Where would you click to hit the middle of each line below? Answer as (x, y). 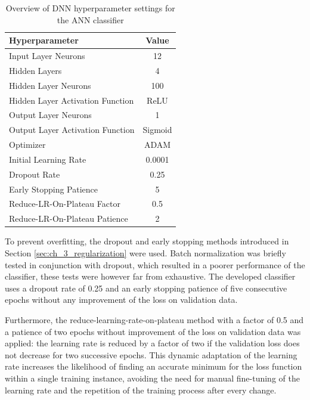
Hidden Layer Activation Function (72, 100)
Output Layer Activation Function (72, 130)
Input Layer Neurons (47, 56)
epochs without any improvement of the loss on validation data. (121, 300)
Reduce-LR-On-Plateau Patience (69, 218)
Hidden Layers (35, 70)
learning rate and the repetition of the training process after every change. (141, 390)
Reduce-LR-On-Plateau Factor (65, 204)
